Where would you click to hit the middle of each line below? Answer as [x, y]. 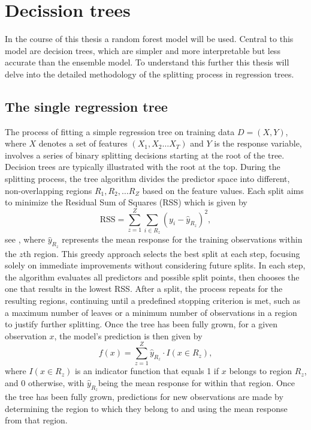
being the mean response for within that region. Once [197, 383]
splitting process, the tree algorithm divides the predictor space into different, [147, 179]
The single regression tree [86, 106]
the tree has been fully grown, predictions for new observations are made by [144, 397]
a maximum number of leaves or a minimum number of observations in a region [151, 312]
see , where [25, 239]
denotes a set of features [83, 143]
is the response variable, [258, 143]
